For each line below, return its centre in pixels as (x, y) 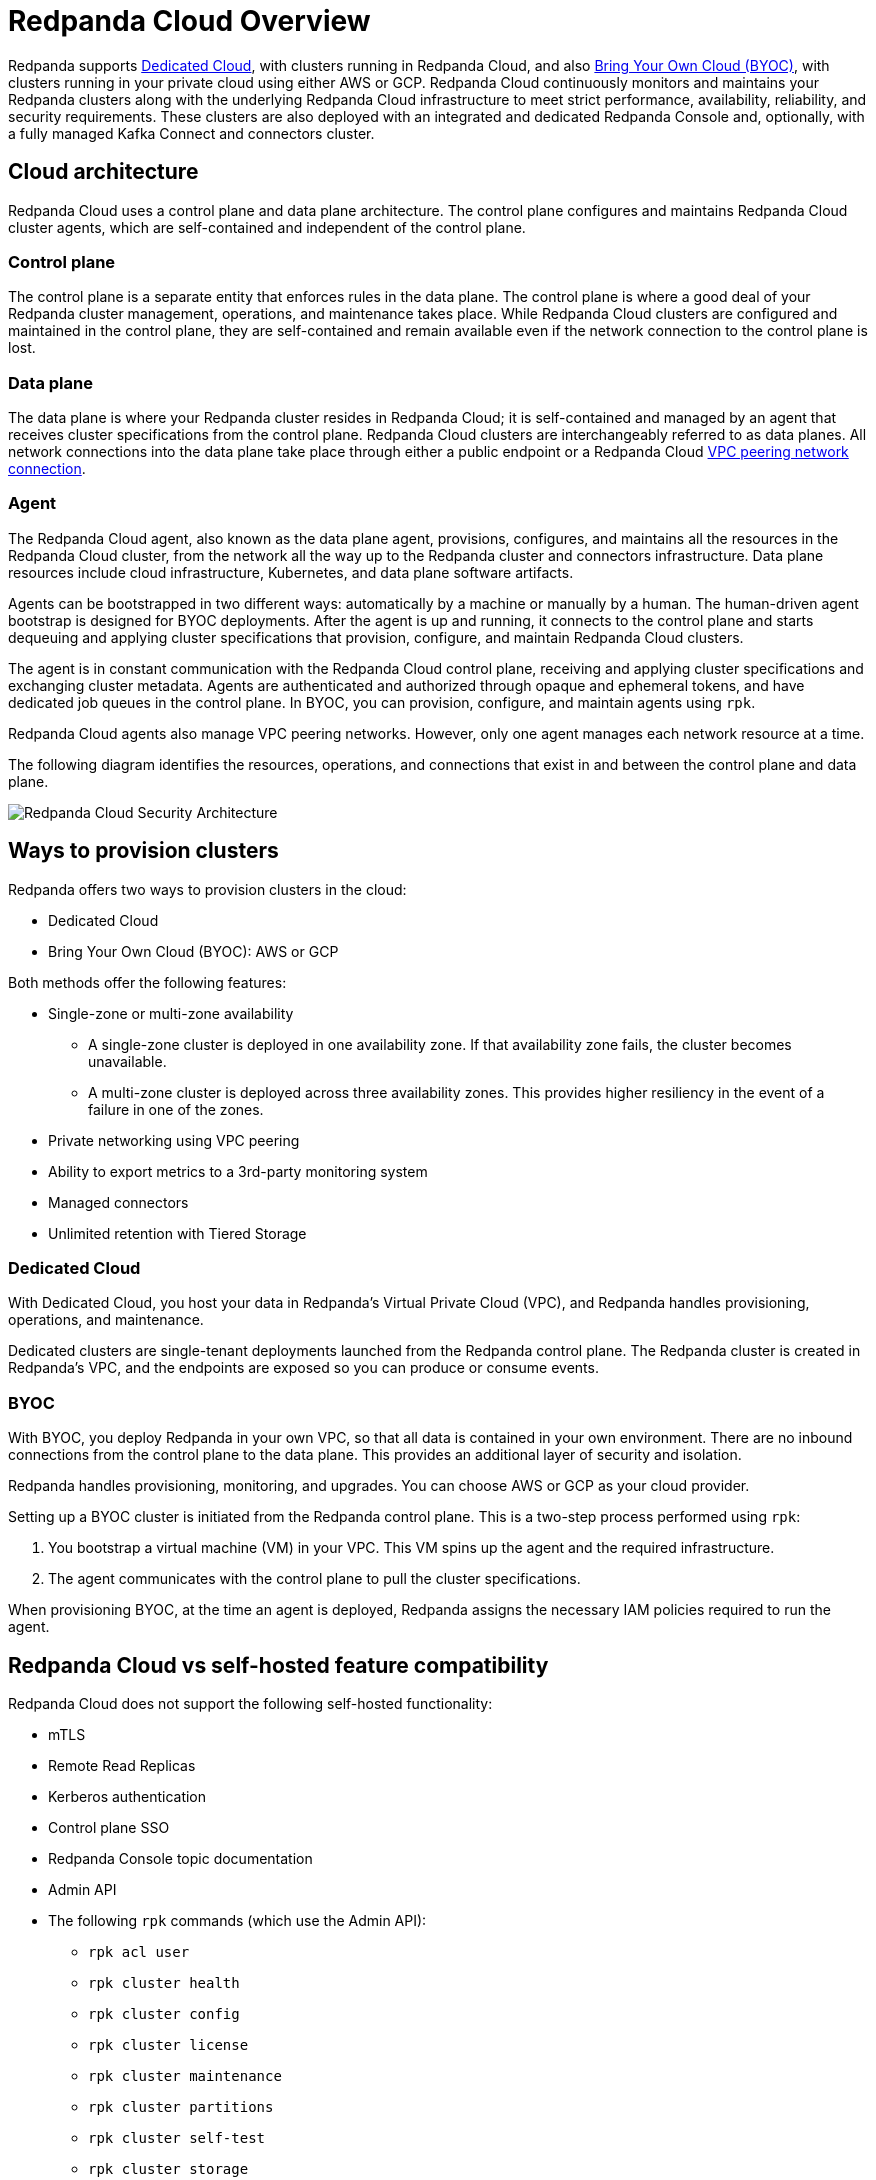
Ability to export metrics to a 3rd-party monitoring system (238, 1171)
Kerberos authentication (127, 1797)
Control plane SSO (109, 1828)
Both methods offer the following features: (147, 982)
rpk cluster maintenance (185, 2076)
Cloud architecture (103, 172)
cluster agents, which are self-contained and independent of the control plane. (267, 227)
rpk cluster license (168, 2045)
